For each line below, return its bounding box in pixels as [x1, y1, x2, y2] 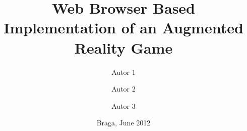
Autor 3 [111, 100, 136, 111]
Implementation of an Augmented [4, 17, 243, 38]
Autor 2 [111, 83, 136, 94]
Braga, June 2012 [96, 117, 151, 128]
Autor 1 [111, 66, 136, 77]
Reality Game [74, 37, 173, 58]
